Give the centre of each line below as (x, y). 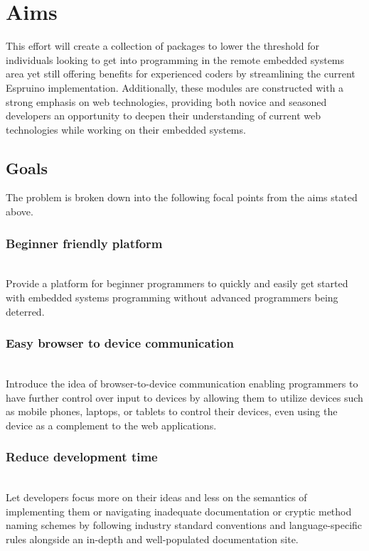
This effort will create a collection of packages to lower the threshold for (162, 46)
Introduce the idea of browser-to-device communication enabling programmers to (182, 384)
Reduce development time (82, 457)
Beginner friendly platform (84, 243)
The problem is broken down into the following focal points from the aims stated (182, 197)
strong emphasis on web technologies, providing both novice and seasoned (166, 101)
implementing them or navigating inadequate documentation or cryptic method (179, 511)
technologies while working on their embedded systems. (126, 129)
